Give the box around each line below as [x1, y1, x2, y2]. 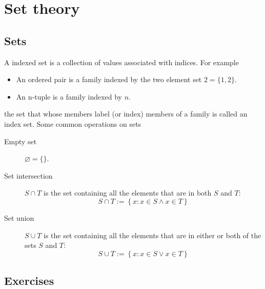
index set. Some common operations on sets [4, 118, 141, 129]
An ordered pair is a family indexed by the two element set [16, 74, 202, 85]
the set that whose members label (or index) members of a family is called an [4, 108, 248, 119]
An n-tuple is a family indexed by [16, 91, 123, 102]
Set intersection [4, 170, 53, 181]
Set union [4, 212, 34, 223]
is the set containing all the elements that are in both [44, 187, 212, 198]
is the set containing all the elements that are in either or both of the [44, 229, 261, 240]
